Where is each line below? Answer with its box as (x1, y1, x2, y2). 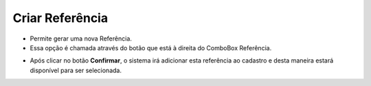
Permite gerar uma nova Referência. (30, 34, 132, 43)
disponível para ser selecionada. (30, 66, 122, 74)
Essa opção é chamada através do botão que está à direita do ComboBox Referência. (30, 43, 272, 52)
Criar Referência (12, 10, 109, 25)
